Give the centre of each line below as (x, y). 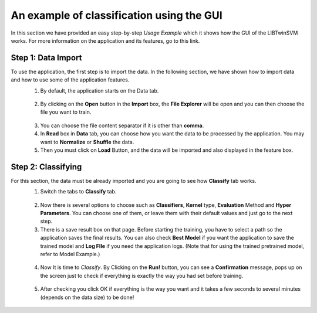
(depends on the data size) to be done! (87, 297)
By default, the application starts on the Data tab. (100, 90)
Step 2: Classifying (46, 167)
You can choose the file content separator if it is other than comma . (122, 125)
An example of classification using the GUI (117, 15)
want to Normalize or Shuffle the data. (87, 142)
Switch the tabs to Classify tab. (78, 192)
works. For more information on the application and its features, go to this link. (105, 40)
